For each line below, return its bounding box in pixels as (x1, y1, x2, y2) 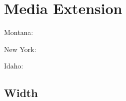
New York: (4, 43, 36, 54)
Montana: (4, 27, 33, 37)
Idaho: (4, 60, 23, 71)
